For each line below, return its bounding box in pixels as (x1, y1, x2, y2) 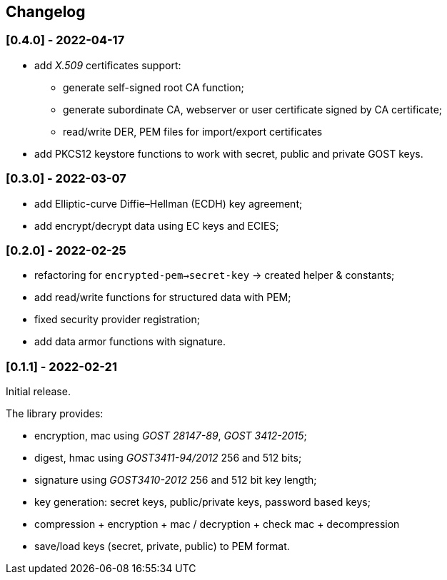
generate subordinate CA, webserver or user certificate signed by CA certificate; (63, 103, 443, 116)
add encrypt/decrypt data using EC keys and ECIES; (34, 219, 279, 232)
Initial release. (6, 385, 71, 398)
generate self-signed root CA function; (63, 81, 244, 93)
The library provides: (6, 407, 104, 420)
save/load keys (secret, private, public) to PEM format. (34, 540, 290, 553)
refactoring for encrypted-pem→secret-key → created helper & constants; (34, 269, 395, 282)
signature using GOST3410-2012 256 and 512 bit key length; (34, 474, 317, 487)
